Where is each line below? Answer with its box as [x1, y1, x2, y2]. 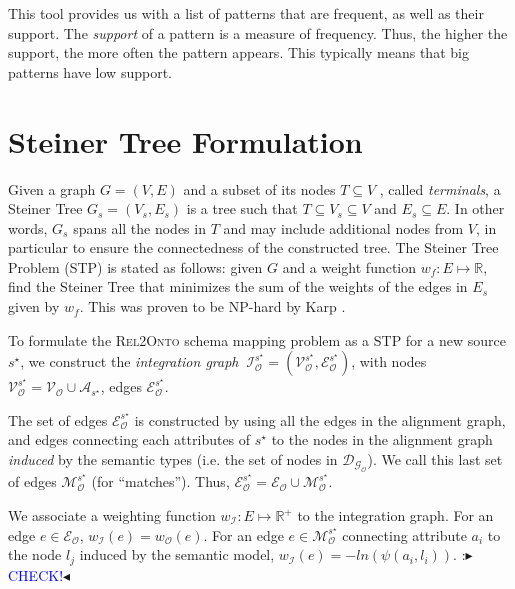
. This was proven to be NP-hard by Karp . [79, 296, 346, 317]
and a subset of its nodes [183, 178, 336, 199]
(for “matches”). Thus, [91, 471, 230, 492]
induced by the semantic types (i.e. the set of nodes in [8, 449, 338, 470]
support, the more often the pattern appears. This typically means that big [8, 42, 469, 63]
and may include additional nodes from [223, 217, 464, 238]
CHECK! [8, 564, 64, 585]
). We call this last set [367, 449, 503, 470]
